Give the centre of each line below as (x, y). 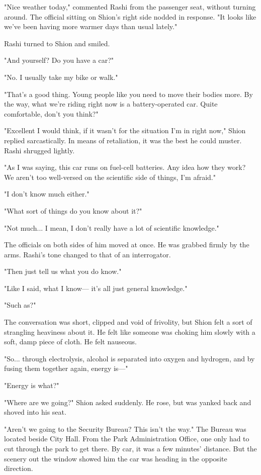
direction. (19, 468)
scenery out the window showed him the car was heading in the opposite (116, 458)
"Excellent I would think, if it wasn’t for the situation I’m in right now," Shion (125, 130)
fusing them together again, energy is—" (66, 368)
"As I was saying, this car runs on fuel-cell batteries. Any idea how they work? (125, 167)
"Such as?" (20, 305)
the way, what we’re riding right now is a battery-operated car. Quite (111, 104)
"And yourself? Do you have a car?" (59, 60)
